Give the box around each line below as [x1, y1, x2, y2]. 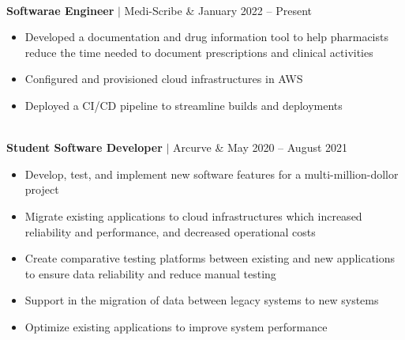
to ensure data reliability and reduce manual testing [24, 265, 276, 281]
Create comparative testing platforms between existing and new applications [24, 250, 396, 266]
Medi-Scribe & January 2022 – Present [124, 2, 312, 18]
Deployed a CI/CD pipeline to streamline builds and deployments [24, 96, 343, 113]
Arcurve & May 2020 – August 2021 [173, 139, 348, 156]
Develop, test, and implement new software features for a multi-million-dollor [24, 165, 399, 182]
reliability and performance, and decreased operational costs [24, 223, 316, 240]
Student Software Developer [6, 139, 163, 156]
